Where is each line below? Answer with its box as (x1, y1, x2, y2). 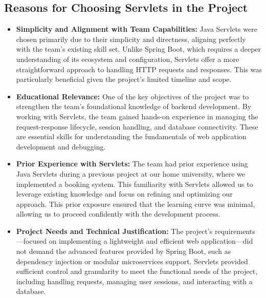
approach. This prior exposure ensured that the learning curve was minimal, (16, 198, 255, 209)
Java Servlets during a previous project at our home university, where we (16, 168, 245, 179)
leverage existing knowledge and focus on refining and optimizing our (16, 188, 233, 199)
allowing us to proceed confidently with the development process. (16, 208, 220, 219)
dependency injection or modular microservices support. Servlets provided (16, 256, 248, 266)
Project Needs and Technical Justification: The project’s (16, 225, 213, 236)
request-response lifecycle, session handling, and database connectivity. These (16, 121, 258, 132)
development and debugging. (16, 141, 106, 152)
